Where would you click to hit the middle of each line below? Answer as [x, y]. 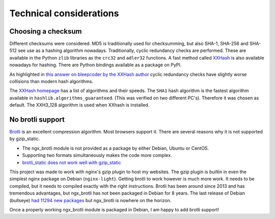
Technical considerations [64, 13]
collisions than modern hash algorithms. [51, 81]
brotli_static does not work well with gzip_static [72, 162]
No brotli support [37, 119]
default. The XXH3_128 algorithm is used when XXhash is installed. [79, 105]
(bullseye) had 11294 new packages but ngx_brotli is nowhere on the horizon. [90, 200]
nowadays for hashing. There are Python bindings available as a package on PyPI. [95, 65]
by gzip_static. [25, 139]
